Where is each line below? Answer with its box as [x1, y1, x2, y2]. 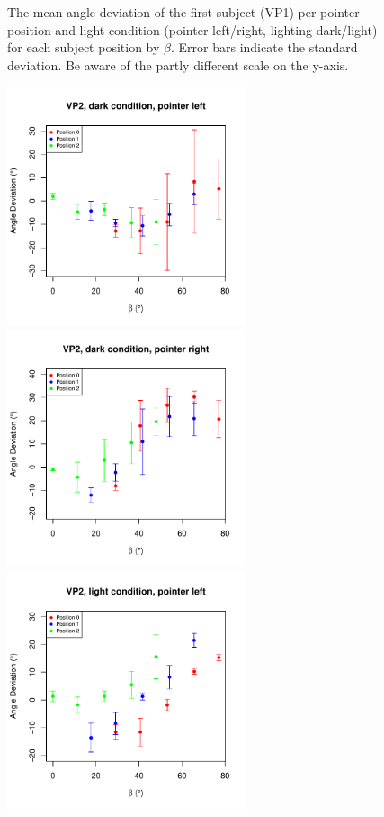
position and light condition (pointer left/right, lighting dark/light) [7, 20, 378, 39]
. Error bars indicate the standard [170, 38, 358, 57]
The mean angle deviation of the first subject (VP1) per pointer [7, 3, 360, 21]
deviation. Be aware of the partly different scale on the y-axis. [7, 55, 349, 74]
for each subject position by [7, 38, 160, 57]
